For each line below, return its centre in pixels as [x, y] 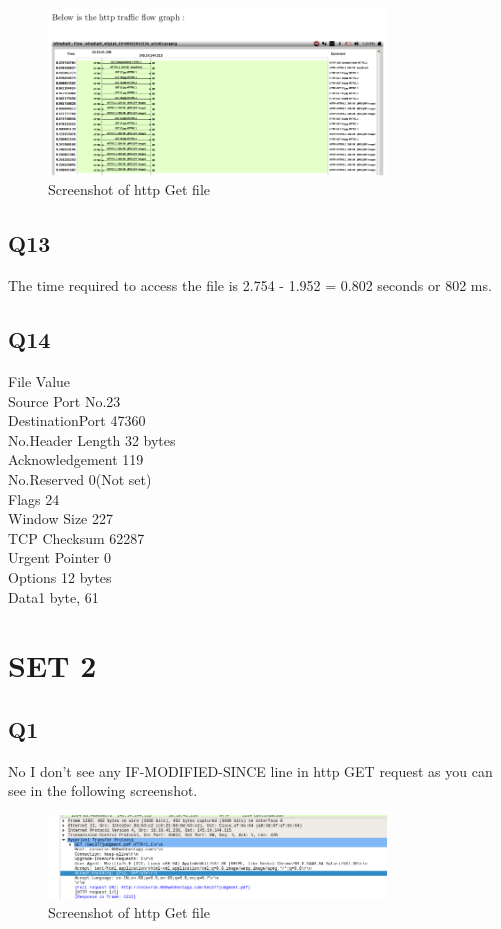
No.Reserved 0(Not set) [80, 478]
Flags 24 [34, 498]
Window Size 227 [60, 518]
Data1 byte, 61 [53, 596]
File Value [39, 381]
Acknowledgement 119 [76, 459]
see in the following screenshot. [103, 790]
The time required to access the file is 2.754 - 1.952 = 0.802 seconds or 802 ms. [250, 285]
